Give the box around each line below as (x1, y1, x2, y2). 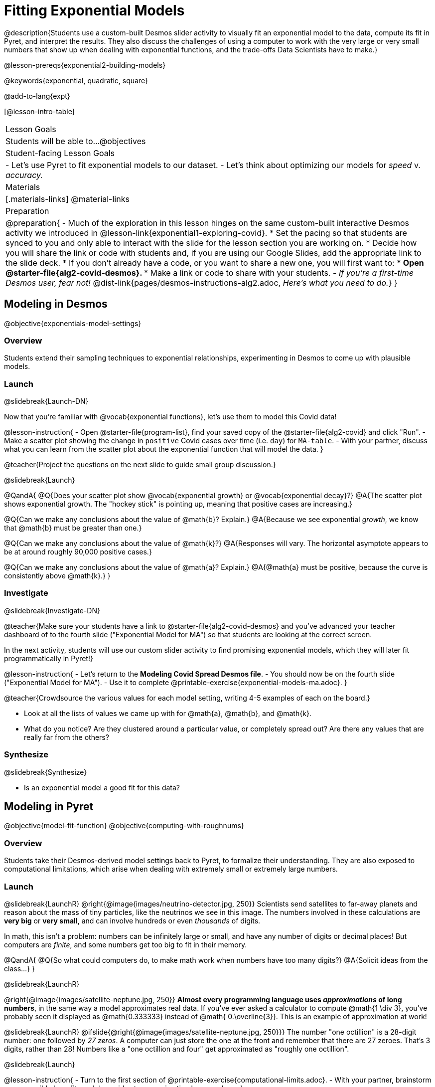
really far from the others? (24, 732, 109, 741)
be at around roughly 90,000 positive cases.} (4, 547, 152, 556)
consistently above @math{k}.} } (4, 571, 111, 580)
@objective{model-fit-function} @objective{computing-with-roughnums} (4, 821, 244, 830)
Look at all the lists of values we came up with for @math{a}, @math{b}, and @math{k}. (24, 709, 311, 718)
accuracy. (5, 170, 43, 180)
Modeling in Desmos (4, 298, 108, 311)
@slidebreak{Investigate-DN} (4, 606, 100, 615)
